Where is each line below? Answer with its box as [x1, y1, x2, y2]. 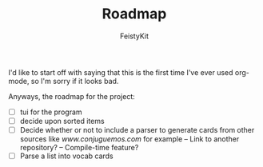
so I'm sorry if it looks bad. [30, 76, 119, 85]
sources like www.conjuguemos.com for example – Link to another [19, 134, 240, 144]
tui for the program [19, 107, 82, 117]
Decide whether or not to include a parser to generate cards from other [19, 125, 255, 135]
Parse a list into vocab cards [19, 151, 114, 161]
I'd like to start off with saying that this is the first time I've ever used [8, 67, 233, 77]
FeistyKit [119, 31, 149, 41]
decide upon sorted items [19, 117, 106, 125]
